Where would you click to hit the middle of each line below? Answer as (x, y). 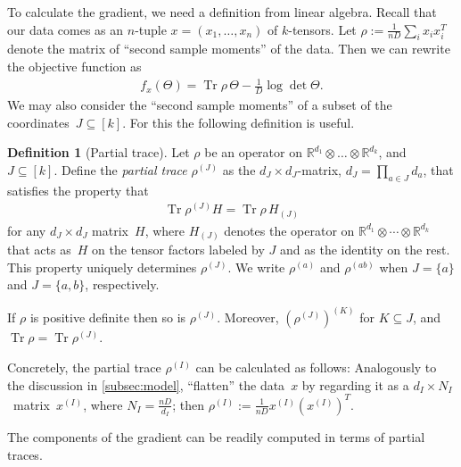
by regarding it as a (355, 384)
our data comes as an (66, 29)
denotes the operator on (289, 230)
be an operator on (253, 152)
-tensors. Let (322, 29)
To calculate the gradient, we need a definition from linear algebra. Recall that (222, 12)
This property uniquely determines (102, 267)
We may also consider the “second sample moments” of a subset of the (200, 104)
